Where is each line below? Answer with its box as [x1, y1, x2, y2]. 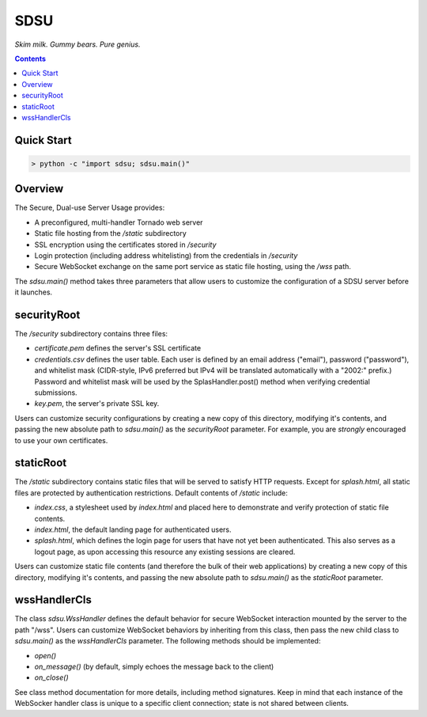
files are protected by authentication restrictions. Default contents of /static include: [14, 487, 289, 498]
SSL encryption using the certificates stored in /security [34, 240, 217, 249]
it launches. [14, 287, 53, 297]
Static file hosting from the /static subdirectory [34, 229, 187, 238]
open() [34, 651, 57, 660]
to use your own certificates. [14, 435, 108, 445]
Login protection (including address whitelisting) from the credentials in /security [34, 250, 298, 260]
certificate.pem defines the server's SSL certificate [34, 343, 202, 353]
